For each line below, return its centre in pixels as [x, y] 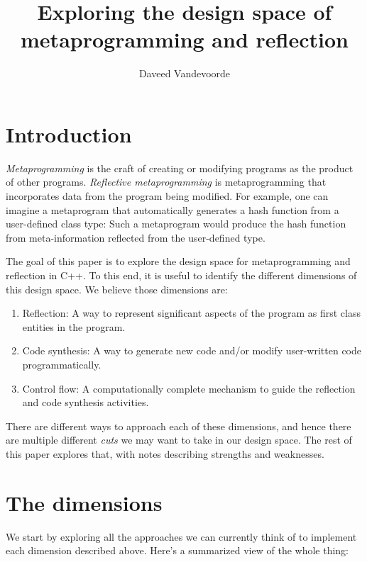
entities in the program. [74, 326]
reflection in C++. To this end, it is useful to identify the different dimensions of [181, 275]
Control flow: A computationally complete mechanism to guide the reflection [189, 388]
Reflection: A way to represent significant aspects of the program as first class [191, 313]
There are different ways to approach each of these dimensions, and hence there [179, 426]
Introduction [69, 134]
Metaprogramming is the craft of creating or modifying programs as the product [180, 168]
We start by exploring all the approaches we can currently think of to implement [181, 536]
